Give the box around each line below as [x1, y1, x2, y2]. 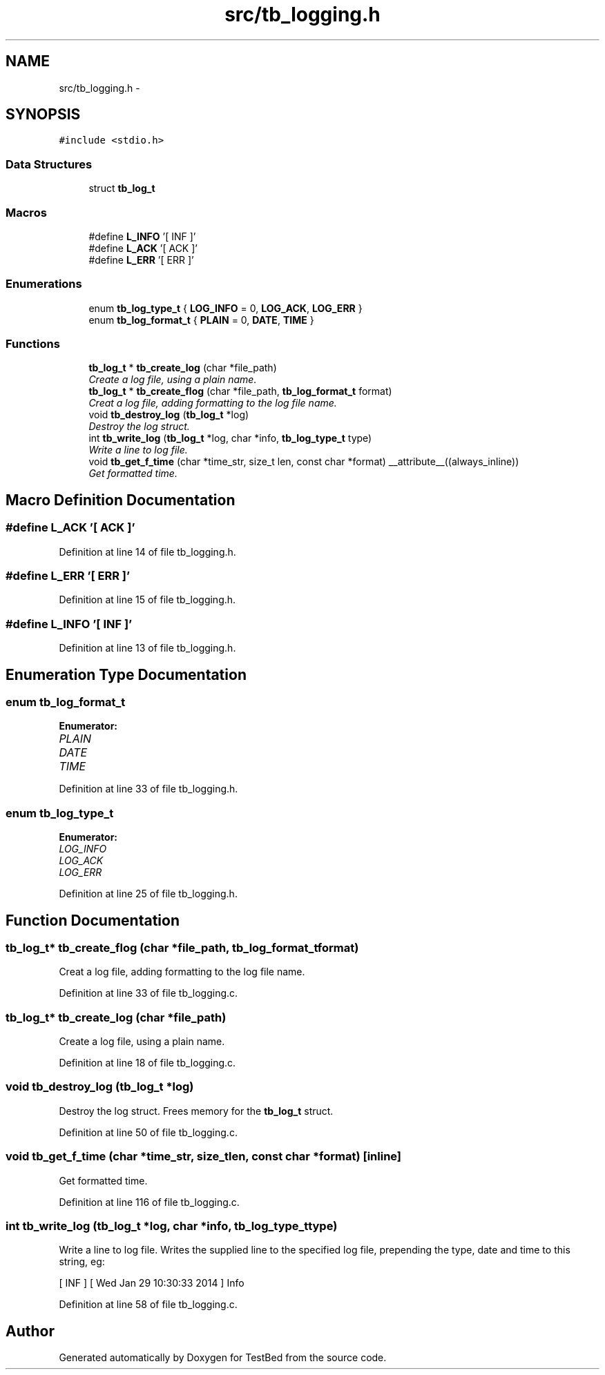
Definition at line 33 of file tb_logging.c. [59, 987, 238, 999]
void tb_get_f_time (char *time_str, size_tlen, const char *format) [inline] [6, 1149, 402, 1164]
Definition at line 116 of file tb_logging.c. [59, 1196, 240, 1208]
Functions [6, 337, 60, 351]
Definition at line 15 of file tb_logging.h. [59, 594, 236, 606]
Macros [6, 205, 47, 220]
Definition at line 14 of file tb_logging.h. [59, 545, 236, 558]
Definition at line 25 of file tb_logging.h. [59, 888, 238, 900]
